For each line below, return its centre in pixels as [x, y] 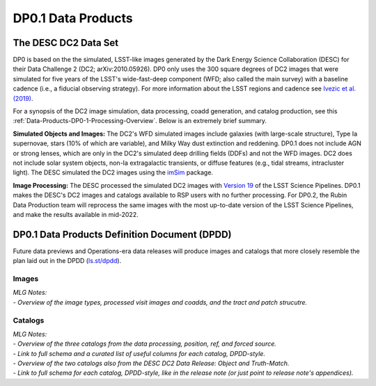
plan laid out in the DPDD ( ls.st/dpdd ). [67, 261]
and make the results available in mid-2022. [76, 214]
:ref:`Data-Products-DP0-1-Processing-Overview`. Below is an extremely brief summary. [140, 121]
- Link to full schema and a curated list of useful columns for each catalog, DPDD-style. [139, 353]
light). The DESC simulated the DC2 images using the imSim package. [113, 172]
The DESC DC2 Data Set [65, 43]
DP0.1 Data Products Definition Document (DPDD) [123, 234]
